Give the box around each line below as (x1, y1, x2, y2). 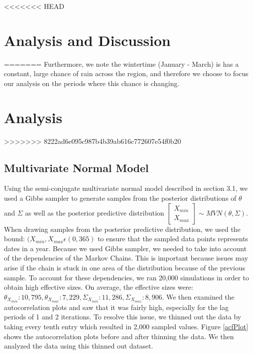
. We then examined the (162, 291, 235, 302)
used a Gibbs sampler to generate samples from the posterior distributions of (4, 193, 237, 203)
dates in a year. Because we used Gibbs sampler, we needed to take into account (4, 243, 247, 253)
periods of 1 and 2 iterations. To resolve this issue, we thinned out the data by (4, 311, 241, 322)
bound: (4, 233, 25, 244)
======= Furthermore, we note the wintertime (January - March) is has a (4, 58, 239, 69)
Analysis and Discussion (4, 30, 171, 50)
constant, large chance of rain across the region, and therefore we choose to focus (4, 68, 249, 79)
